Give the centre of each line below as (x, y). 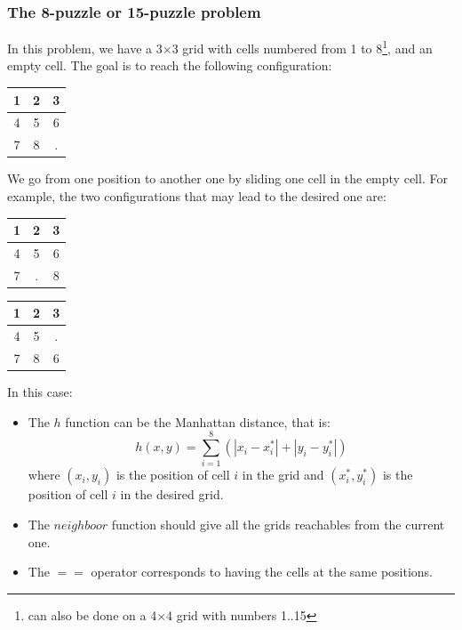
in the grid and (283, 475)
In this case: (40, 392)
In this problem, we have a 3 (85, 48)
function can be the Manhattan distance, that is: (198, 421)
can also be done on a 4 (92, 614)
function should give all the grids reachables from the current (278, 524)
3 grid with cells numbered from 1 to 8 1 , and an (302, 47)
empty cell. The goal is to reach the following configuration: (170, 65)
